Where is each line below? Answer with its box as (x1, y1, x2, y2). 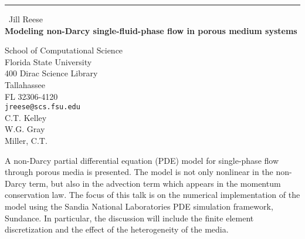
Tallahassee (5, 78, 45, 90)
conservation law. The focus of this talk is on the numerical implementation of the (5, 188, 300, 201)
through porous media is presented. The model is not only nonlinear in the (5, 166, 273, 178)
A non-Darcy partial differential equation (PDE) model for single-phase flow (5, 154, 279, 166)
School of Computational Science (5, 44, 123, 56)
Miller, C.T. (5, 134, 48, 146)
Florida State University (5, 55, 92, 68)
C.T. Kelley (5, 111, 47, 123)
